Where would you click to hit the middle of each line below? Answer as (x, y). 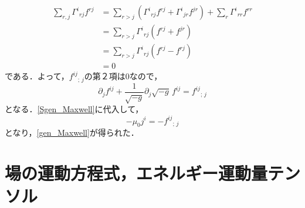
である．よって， (37, 76)
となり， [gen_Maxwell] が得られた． (72, 132)
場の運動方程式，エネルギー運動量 (136, 173)
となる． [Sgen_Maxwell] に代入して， (74, 109)
